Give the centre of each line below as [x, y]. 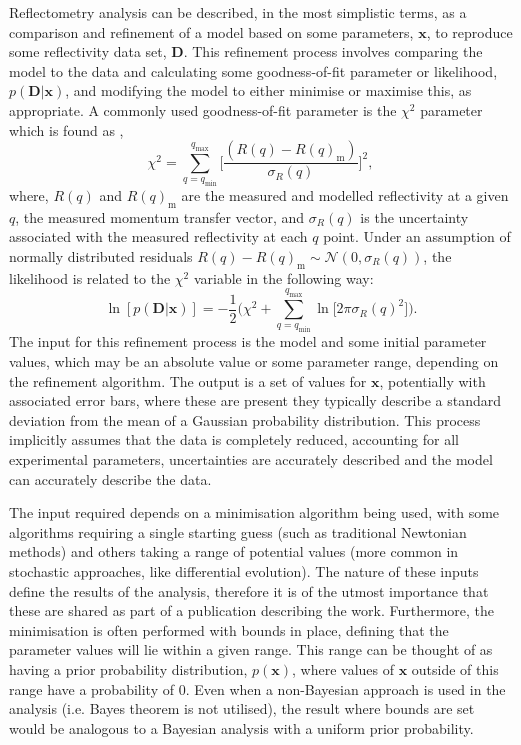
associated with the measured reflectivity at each [158, 236]
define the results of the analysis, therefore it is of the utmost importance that [249, 590]
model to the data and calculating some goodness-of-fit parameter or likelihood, [253, 70]
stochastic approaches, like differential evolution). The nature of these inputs [244, 570]
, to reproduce [469, 31]
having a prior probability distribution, [128, 668]
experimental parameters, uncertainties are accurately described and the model [251, 458]
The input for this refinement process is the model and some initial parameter [248, 341]
